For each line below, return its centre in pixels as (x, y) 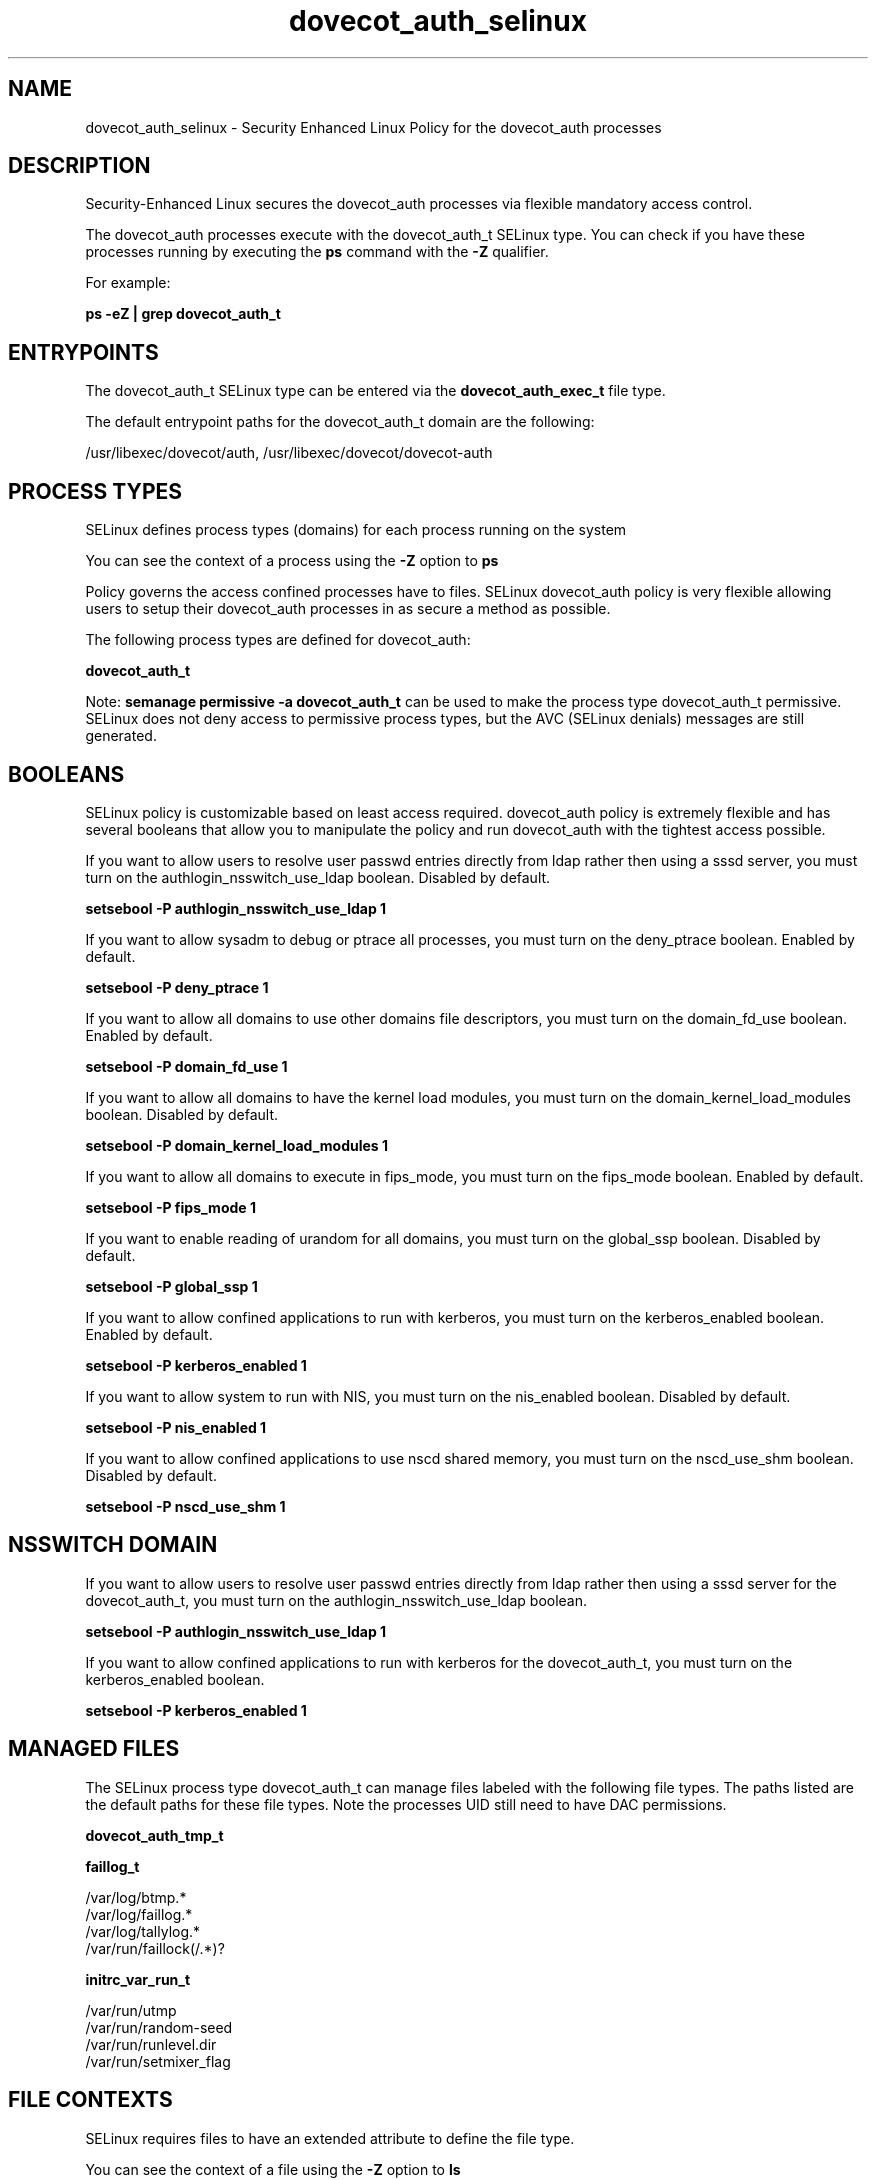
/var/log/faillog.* (139, 1914)
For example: (128, 283)
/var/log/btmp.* (136, 1897)
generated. (121, 736)
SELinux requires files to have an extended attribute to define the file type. (330, 2138)
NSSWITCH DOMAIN (113, 1545)
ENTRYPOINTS (83, 352)
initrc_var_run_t (138, 1979)
